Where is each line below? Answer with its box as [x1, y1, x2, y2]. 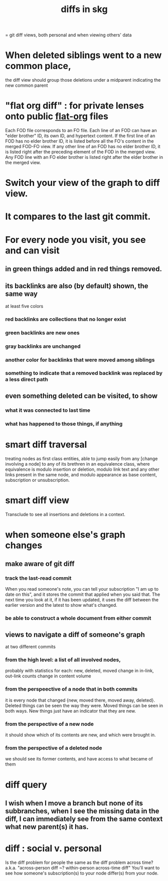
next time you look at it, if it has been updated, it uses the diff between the [5, 597, 159, 603]
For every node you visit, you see [5, 234, 146, 245]
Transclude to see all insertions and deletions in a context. [5, 511, 125, 517]
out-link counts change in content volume [5, 673, 91, 679]
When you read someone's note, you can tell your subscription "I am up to [5, 586, 159, 592]
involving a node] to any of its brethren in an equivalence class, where [5, 461, 150, 467]
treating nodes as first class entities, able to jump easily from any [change [5, 455, 158, 462]
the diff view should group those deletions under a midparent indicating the [5, 77, 161, 83]
